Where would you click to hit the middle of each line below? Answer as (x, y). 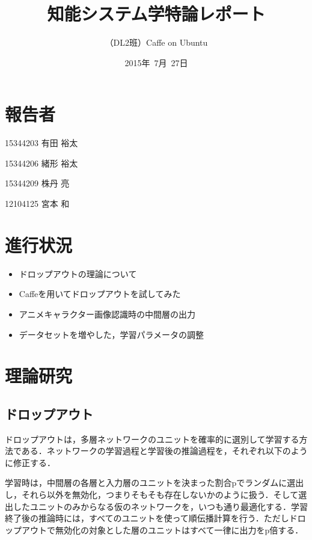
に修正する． (30, 462)
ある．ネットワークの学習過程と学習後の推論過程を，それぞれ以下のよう (164, 451)
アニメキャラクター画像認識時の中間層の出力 (107, 314)
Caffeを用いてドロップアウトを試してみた (100, 294)
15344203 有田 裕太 (41, 143)
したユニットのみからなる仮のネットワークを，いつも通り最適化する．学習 (160, 506)
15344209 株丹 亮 (37, 183)
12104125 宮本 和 (37, 204)
